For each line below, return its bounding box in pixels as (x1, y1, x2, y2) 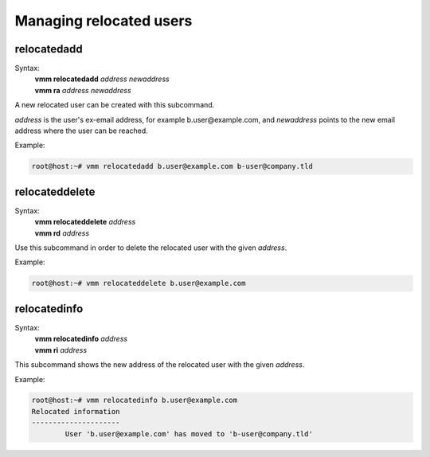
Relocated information (31, 407, 120, 416)
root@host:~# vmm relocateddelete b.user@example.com (31, 279, 246, 288)
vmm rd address (34, 228, 90, 238)
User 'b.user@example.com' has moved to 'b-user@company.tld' (64, 429, 314, 438)
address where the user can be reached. (14, 126, 149, 135)
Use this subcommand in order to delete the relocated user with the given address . (14, 243, 287, 252)
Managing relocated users (14, 12, 193, 29)
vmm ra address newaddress (34, 85, 131, 95)
